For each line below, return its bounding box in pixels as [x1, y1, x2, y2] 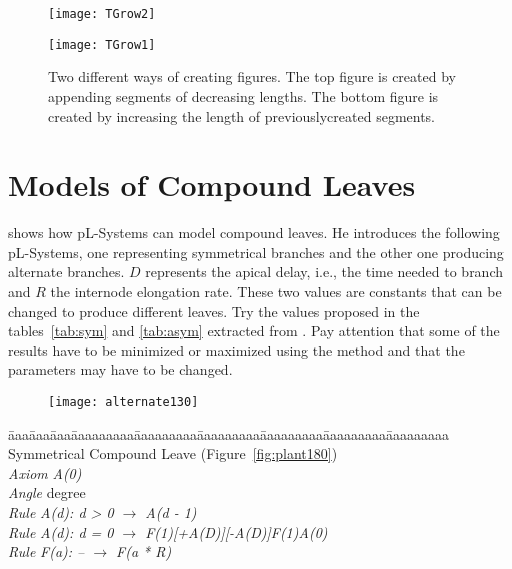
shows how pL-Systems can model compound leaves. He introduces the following [8, 222, 500, 243]
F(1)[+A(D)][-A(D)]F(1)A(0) [145, 521, 328, 542]
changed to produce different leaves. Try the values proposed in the [8, 300, 420, 321]
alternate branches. [8, 261, 125, 282]
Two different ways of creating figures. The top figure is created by [48, 66, 456, 87]
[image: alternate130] [48, 394, 199, 409]
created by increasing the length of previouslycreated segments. [48, 105, 436, 126]
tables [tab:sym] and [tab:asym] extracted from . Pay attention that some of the [8, 320, 500, 341]
